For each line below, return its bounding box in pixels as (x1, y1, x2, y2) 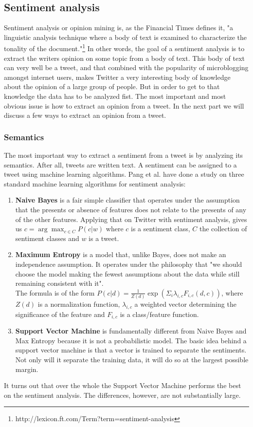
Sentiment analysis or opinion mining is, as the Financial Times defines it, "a (4, 22, 234, 33)
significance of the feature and (15, 309, 105, 319)
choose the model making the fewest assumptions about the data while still (15, 268, 240, 278)
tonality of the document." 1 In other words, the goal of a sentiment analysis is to (4, 42, 245, 54)
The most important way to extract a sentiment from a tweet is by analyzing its (4, 150, 243, 160)
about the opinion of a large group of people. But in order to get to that (4, 81, 220, 92)
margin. (15, 364, 38, 374)
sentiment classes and (15, 233, 79, 243)
